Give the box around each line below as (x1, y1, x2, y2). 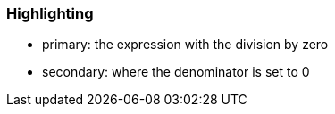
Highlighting (6, 4, 94, 22)
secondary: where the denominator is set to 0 (42, 64, 310, 80)
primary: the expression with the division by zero (42, 37, 329, 53)
